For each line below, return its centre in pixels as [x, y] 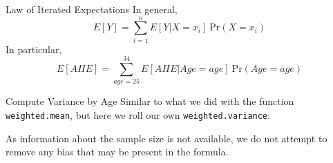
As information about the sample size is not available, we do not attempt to [166, 138]
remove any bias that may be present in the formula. [117, 152]
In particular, [34, 49]
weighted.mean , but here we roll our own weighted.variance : [138, 115]
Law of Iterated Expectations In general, [92, 9]
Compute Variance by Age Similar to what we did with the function [150, 101]
